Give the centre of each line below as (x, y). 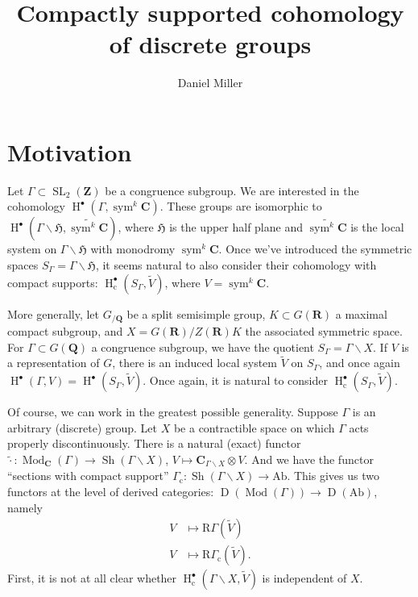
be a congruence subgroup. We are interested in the (232, 190)
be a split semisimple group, (196, 313)
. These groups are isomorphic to (241, 206)
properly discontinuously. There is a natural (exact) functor (154, 443)
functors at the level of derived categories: (111, 491)
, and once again (360, 363)
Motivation (70, 151)
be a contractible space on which (254, 427)
